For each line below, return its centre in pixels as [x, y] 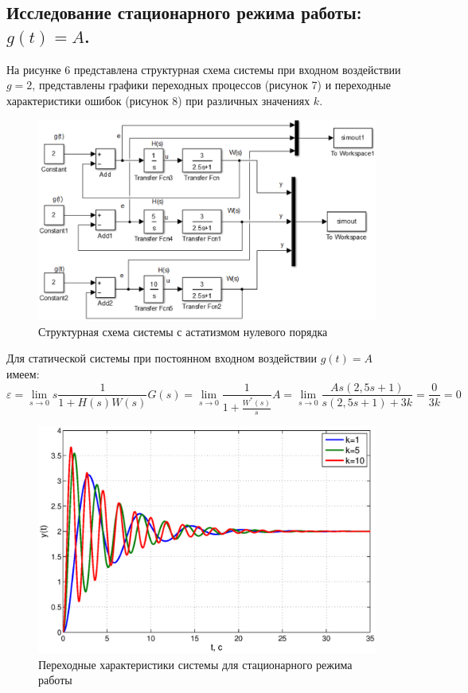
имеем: [23, 373]
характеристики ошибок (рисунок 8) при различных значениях [158, 100]
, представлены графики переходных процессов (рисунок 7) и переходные [211, 85]
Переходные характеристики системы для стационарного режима [195, 664]
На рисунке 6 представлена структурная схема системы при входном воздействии [204, 69]
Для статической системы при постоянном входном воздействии [162, 358]
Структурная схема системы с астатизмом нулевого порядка [183, 331]
